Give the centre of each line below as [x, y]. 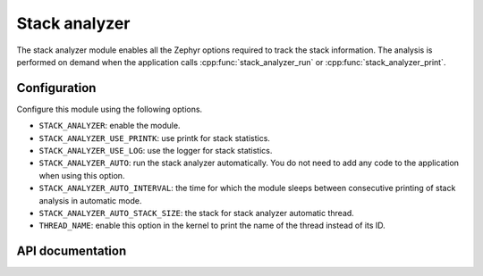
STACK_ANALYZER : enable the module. [110, 126]
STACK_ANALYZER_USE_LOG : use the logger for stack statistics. [156, 151]
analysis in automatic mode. [90, 200]
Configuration [56, 88]
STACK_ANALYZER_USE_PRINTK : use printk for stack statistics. [154, 138]
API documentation [72, 251]
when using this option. [82, 175]
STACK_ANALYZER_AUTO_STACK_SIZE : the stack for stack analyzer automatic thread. [197, 213]
